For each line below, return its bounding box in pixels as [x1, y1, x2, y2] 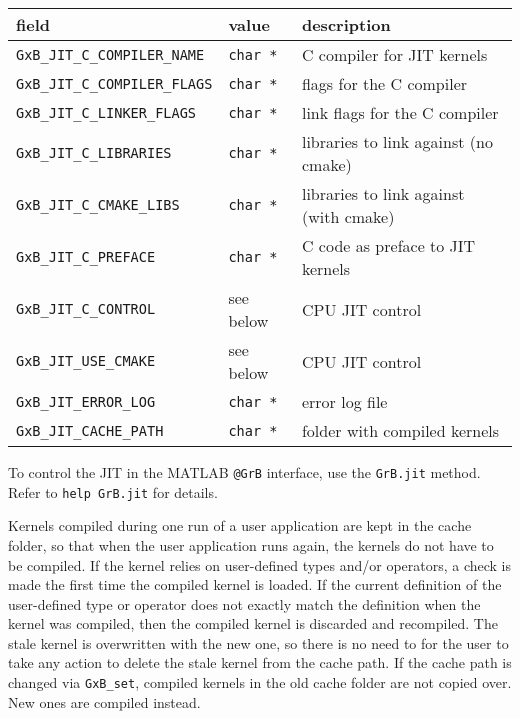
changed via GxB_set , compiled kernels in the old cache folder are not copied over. [8, 672, 512, 693]
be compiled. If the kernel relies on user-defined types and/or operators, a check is [8, 554, 512, 575]
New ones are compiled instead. [8, 691, 201, 712]
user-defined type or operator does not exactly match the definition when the [8, 593, 481, 614]
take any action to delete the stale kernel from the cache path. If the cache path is [8, 652, 512, 673]
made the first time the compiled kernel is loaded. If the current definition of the [8, 574, 502, 595]
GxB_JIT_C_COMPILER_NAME [16, 46, 205, 63]
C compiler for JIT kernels [301, 43, 488, 66]
